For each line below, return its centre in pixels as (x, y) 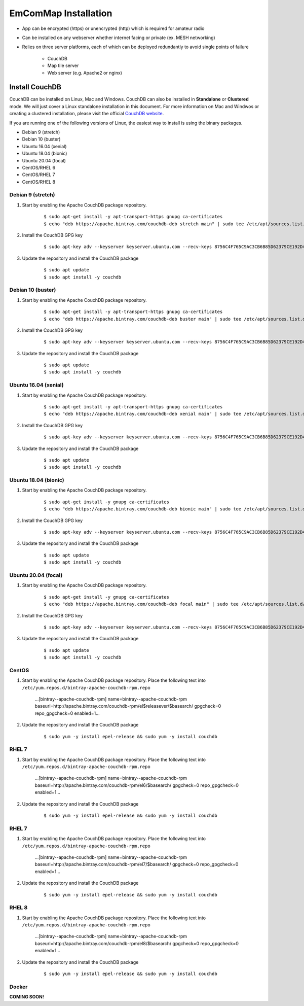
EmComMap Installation (61, 13)
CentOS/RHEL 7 (39, 175)
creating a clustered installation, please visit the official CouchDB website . (87, 114)
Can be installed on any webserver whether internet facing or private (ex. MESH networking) (119, 38)
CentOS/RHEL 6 (39, 167)
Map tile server (63, 65)
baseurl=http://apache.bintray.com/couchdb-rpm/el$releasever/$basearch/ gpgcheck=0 (128, 706)
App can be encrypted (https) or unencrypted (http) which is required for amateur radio (113, 28)
